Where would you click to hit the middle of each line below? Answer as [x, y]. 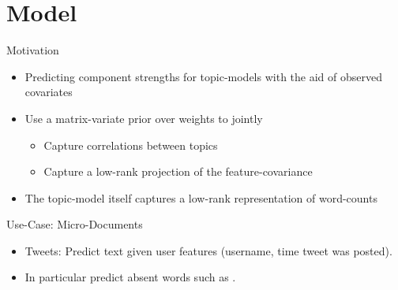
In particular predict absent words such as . [130, 277]
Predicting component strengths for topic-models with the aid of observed [203, 76]
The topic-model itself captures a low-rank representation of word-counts [201, 197]
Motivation [33, 50]
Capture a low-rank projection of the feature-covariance [178, 171]
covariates [49, 92]
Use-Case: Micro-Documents [75, 224]
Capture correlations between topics [131, 145]
